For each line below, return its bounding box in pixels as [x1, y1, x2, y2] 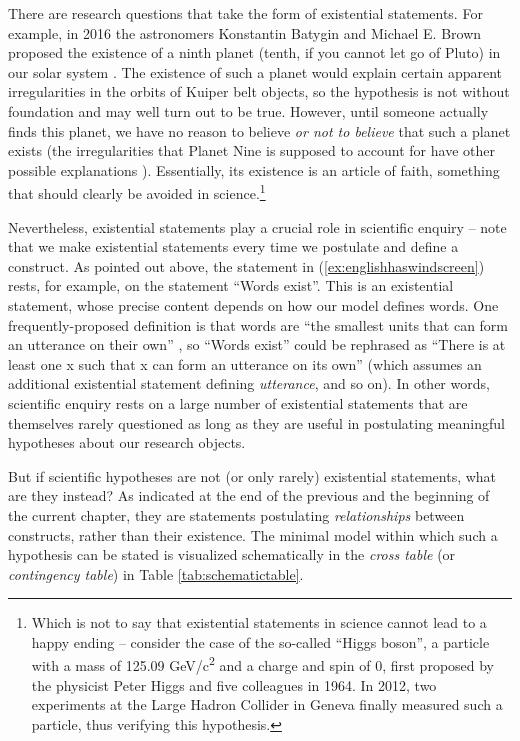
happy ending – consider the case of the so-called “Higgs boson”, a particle [31, 631, 490, 652]
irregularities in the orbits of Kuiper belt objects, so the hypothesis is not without [8, 81, 510, 102]
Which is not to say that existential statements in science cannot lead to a [31, 612, 487, 633]
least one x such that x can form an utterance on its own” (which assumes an [8, 353, 482, 374]
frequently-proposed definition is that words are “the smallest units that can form [8, 314, 509, 335]
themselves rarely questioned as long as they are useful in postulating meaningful [8, 412, 505, 433]
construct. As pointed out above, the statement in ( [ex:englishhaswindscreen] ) [8, 255, 485, 276]
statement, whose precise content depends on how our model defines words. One [8, 294, 499, 315]
